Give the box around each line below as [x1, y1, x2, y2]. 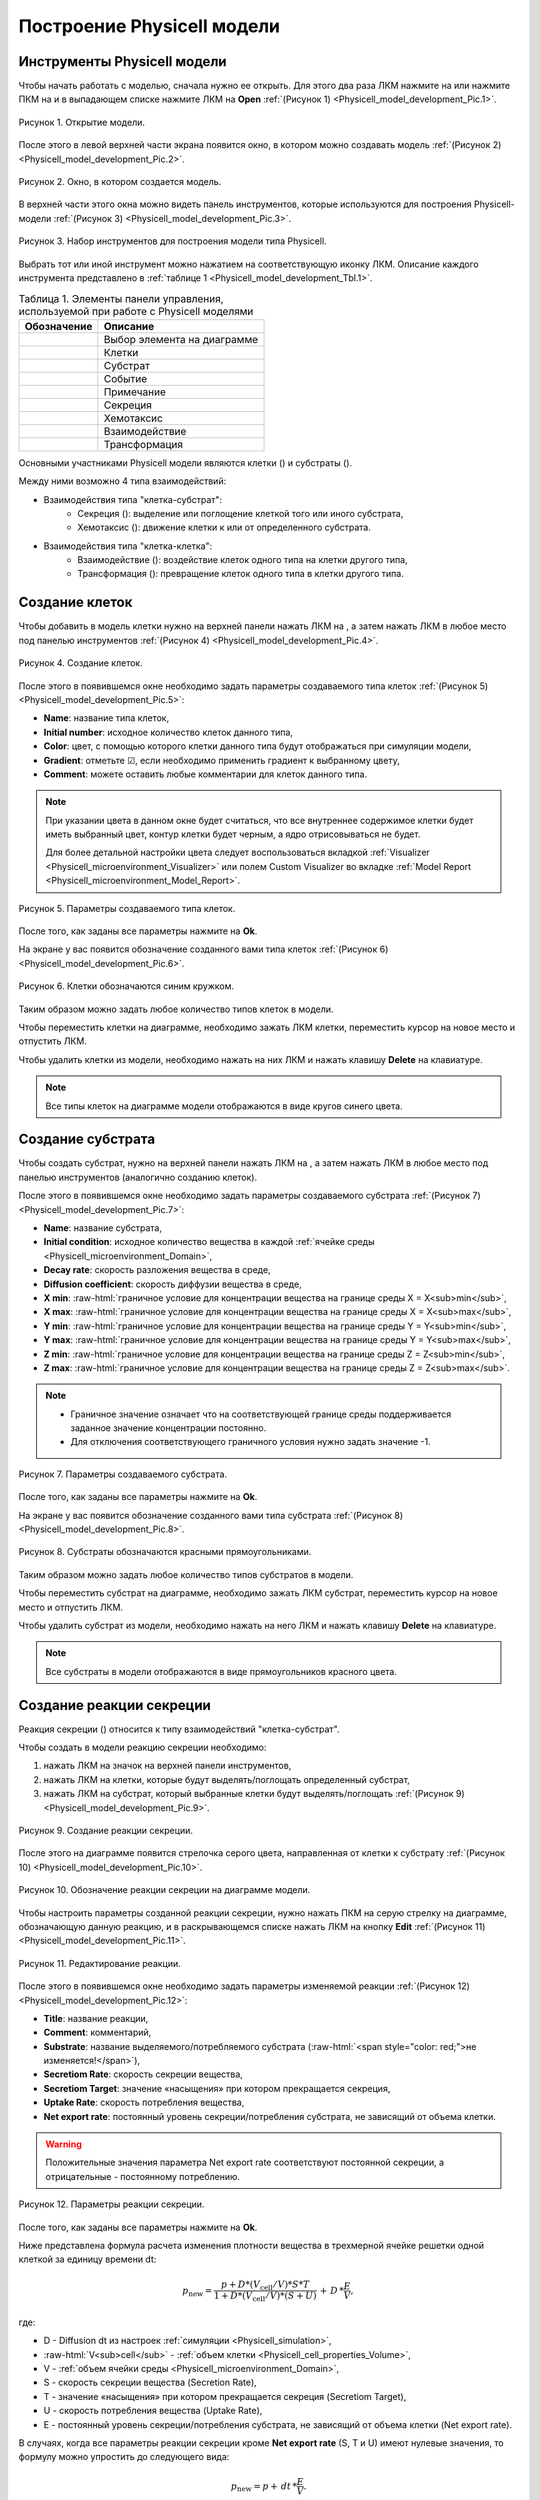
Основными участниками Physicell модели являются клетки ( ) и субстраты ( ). [18, 456, 353, 469]
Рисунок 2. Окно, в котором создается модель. [18, 176, 222, 188]
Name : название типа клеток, [43, 712, 170, 724]
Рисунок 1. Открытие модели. [18, 116, 145, 128]
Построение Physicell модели [18, 15, 280, 37]
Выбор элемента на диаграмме [103, 332, 259, 346]
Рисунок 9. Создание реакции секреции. [18, 1825, 194, 1837]
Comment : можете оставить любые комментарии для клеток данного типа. [43, 768, 368, 780]
